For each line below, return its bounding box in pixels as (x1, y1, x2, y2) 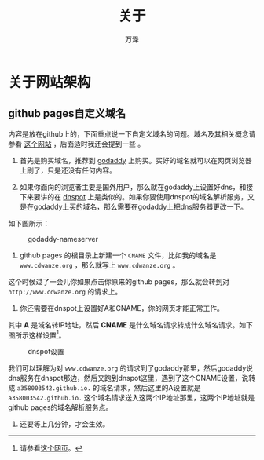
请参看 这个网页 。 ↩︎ (19, 444, 83, 453)
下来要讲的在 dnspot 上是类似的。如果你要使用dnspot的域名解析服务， (19, 192, 248, 201)
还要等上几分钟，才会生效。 (19, 419, 110, 429)
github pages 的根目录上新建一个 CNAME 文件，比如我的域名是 (19, 250, 217, 260)
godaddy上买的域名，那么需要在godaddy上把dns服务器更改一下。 (33, 202, 248, 211)
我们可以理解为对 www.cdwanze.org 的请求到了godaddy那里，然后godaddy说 (8, 363, 254, 373)
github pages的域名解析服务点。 (8, 403, 113, 412)
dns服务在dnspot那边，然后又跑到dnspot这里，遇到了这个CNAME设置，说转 (8, 374, 256, 383)
